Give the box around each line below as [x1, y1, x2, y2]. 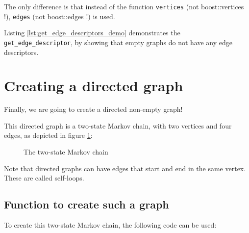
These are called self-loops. [4, 173, 84, 183]
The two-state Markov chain [24, 147, 108, 157]
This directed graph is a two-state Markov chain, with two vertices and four [4, 120, 232, 130]
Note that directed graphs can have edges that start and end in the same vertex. [4, 163, 246, 173]
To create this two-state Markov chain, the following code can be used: [4, 220, 217, 230]
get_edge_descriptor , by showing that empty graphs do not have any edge [4, 37, 232, 47]
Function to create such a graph [4, 197, 169, 212]
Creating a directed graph [4, 76, 183, 96]
